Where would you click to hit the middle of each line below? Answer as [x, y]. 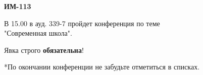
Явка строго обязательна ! [44, 50]
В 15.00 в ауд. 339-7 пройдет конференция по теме [82, 23]
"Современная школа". [38, 33]
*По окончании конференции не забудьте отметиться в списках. [102, 67]
